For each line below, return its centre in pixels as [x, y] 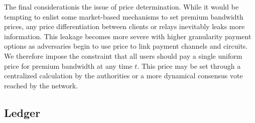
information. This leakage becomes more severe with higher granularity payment [128, 36]
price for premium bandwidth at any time [68, 66]
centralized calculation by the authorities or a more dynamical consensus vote [123, 76]
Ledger [22, 112]
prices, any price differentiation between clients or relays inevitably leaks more [124, 26]
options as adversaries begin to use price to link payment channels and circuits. [126, 46]
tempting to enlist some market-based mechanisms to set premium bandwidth [124, 16]
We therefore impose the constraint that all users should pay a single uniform [123, 55]
